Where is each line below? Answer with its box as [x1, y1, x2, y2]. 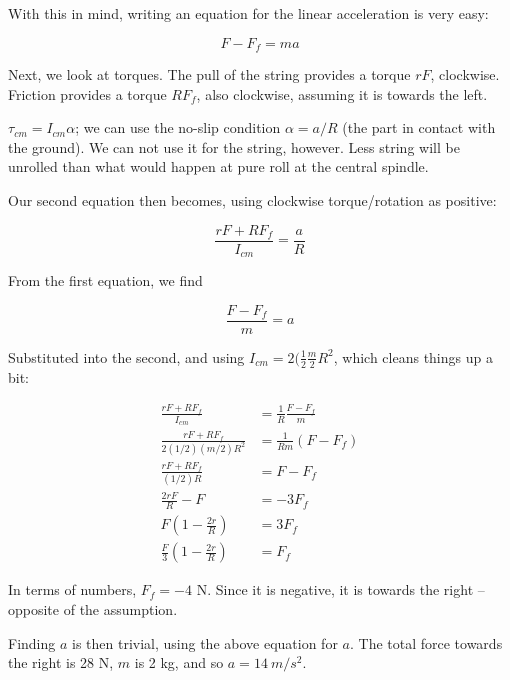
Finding [8, 632, 56, 653]
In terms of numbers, [8, 579, 137, 600]
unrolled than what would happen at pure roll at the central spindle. [8, 156, 429, 177]
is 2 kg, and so [134, 652, 224, 673]
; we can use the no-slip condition [75, 117, 281, 138]
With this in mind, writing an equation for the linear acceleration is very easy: [8, 3, 489, 23]
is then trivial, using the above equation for [72, 632, 338, 653]
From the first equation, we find [8, 270, 203, 291]
